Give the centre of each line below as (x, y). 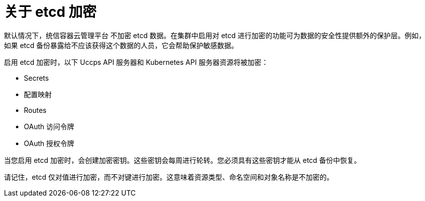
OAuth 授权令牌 (49, 143)
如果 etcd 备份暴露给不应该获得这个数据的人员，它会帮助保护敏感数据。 (121, 45)
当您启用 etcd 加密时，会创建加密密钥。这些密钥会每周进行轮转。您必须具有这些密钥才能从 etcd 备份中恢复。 (183, 160)
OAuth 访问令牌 (49, 126)
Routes (35, 110)
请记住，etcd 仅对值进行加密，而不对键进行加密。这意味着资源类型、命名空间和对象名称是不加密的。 (169, 177)
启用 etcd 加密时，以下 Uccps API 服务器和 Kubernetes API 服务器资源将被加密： (136, 62)
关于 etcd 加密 (50, 12)
